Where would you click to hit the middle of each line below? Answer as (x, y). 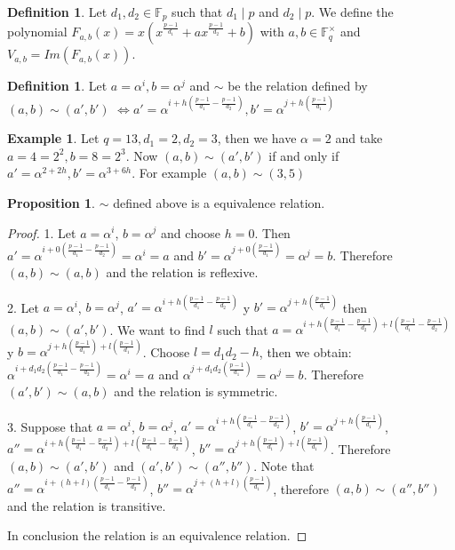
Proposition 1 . (51, 202)
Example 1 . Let (53, 138)
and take (359, 138)
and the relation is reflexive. (182, 272)
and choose (191, 232)
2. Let (23, 307)
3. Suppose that (50, 426)
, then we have (257, 138)
